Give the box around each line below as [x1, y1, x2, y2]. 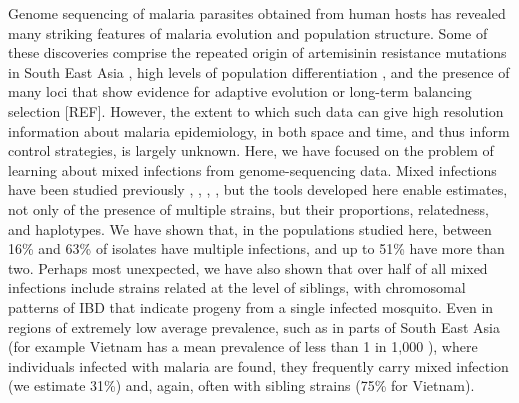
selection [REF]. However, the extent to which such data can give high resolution [8, 100, 504, 121]
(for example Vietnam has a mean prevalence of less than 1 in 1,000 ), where [8, 336, 478, 357]
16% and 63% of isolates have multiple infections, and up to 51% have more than [8, 238, 505, 259]
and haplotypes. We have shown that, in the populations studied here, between [8, 218, 492, 239]
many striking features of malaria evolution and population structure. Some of [8, 22, 488, 43]
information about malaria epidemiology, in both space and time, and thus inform [8, 120, 510, 141]
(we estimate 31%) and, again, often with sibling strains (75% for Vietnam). [8, 375, 475, 396]
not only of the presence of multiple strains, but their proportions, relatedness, [8, 198, 490, 219]
